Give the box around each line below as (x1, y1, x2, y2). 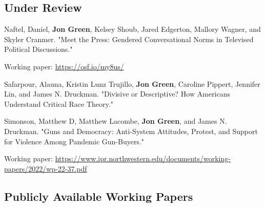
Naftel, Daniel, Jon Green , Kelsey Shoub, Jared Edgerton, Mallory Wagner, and (4, 24, 261, 34)
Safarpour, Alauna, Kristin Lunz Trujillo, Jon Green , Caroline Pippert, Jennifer (4, 78, 260, 89)
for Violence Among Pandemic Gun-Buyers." (4, 136, 145, 146)
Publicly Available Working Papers (4, 188, 193, 204)
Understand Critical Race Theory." (4, 98, 113, 109)
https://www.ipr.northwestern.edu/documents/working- (55, 153, 231, 164)
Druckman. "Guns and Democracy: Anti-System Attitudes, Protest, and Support (4, 125, 258, 136)
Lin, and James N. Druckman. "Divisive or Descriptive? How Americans (4, 88, 231, 99)
